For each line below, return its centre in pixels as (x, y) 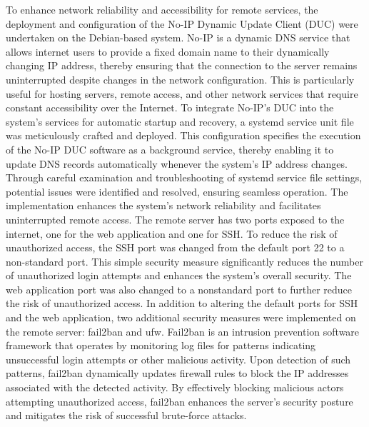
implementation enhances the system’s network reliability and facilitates (163, 205)
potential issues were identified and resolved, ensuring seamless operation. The (177, 191)
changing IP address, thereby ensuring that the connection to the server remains (182, 65)
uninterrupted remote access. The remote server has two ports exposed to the (175, 219)
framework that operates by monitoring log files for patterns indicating (161, 345)
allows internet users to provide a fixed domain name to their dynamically (168, 51)
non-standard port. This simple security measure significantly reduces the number (184, 261)
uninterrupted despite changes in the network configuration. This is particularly (180, 79)
